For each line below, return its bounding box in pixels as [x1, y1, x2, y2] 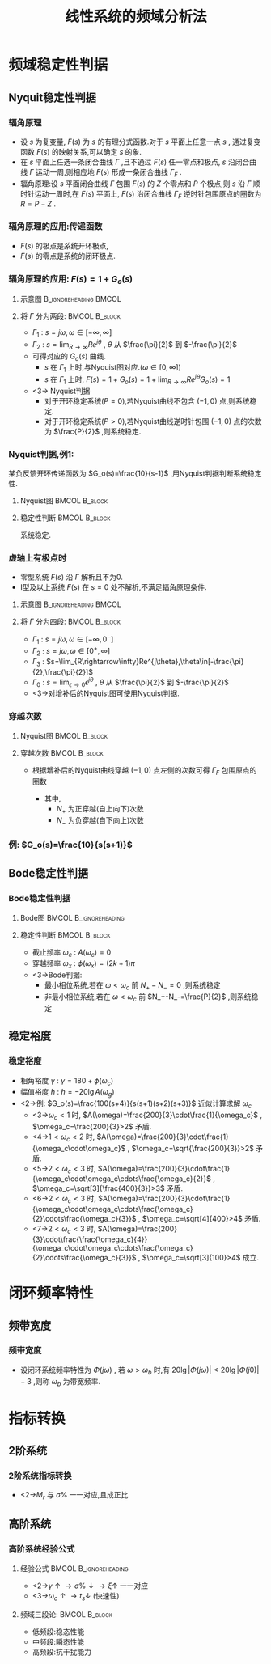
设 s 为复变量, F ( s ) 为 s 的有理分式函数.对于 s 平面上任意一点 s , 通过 [19, 137, 247, 146]
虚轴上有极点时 [8, 552, 67, 563]
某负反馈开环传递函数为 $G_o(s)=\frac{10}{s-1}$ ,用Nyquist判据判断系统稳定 [8, 468, 262, 478]
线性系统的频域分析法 [64, 7, 207, 26]
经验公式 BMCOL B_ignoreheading [19, 1563, 129, 1573]
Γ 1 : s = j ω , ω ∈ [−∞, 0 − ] [32, 633, 114, 646]
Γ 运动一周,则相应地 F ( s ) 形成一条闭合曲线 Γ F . [29, 167, 182, 179]
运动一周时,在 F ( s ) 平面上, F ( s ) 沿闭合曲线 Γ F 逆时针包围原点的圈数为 [34, 188, 262, 201]
